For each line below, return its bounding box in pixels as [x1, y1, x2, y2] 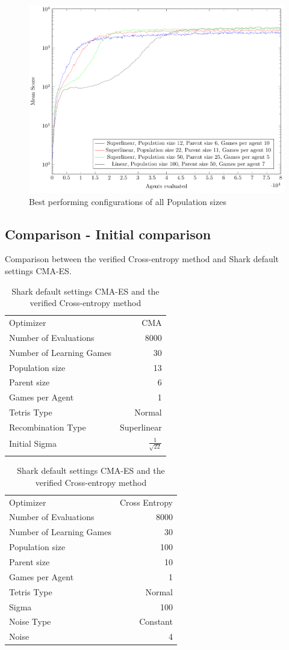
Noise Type [9, 615, 51, 628]
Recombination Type [9, 420, 86, 433]
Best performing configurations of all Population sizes [29, 195, 226, 207]
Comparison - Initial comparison [5, 224, 211, 243]
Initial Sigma [9, 437, 57, 449]
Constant [139, 615, 173, 628]
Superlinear [120, 420, 162, 433]
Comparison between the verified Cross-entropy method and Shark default [5, 253, 279, 265]
